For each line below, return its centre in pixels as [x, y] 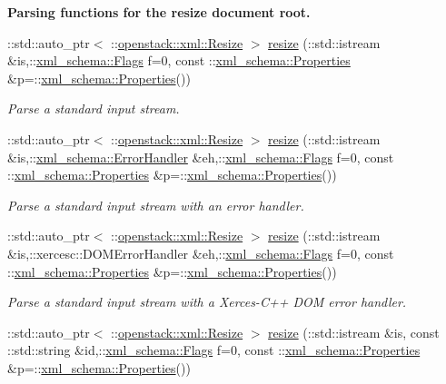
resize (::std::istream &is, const [354, 332]
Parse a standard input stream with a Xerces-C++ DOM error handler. [207, 302]
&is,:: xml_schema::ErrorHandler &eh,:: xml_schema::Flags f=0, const [201, 157]
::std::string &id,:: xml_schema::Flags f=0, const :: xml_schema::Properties [214, 350]
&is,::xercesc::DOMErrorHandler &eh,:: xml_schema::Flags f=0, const [201, 253]
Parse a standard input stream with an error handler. [156, 205]
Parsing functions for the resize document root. [159, 12]
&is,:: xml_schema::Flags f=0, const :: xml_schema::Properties [179, 60]
